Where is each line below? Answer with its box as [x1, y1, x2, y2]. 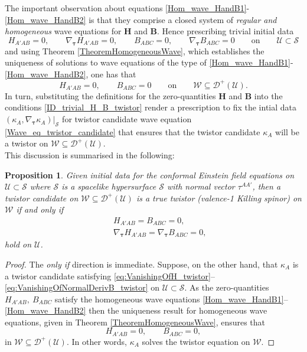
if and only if [16, 203, 64, 216]
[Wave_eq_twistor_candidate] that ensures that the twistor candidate [5, 125, 260, 138]
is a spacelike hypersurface [61, 180, 156, 193]
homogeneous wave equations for [5, 25, 122, 37]
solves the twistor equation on [142, 335, 250, 347]
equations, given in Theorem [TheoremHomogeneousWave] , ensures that [5, 315, 266, 328]
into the [254, 89, 283, 102]
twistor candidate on [5, 191, 79, 204]
